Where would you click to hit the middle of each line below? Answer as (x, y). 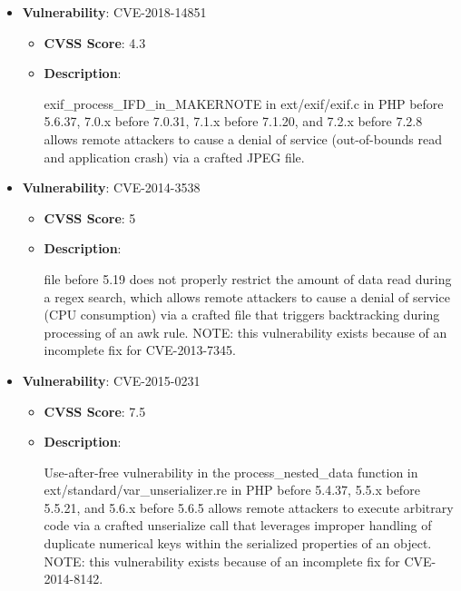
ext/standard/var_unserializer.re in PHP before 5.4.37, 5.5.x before (232, 490)
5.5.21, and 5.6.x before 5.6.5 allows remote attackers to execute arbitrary (249, 507)
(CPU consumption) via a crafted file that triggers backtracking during (242, 315)
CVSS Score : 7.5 (95, 411)
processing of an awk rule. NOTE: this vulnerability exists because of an (245, 332)
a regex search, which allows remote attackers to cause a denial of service (247, 296)
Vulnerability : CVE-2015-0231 (111, 380)
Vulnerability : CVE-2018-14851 (114, 12)
